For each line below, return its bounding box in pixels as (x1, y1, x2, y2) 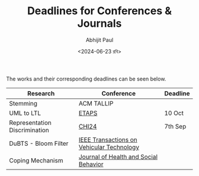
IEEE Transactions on (78, 135, 137, 143)
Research (27, 89, 55, 97)
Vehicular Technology (78, 143, 139, 151)
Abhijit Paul (85, 36, 114, 43)
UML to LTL (9, 108, 41, 117)
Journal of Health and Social (78, 152, 158, 161)
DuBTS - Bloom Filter (9, 139, 69, 148)
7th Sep (164, 122, 187, 130)
